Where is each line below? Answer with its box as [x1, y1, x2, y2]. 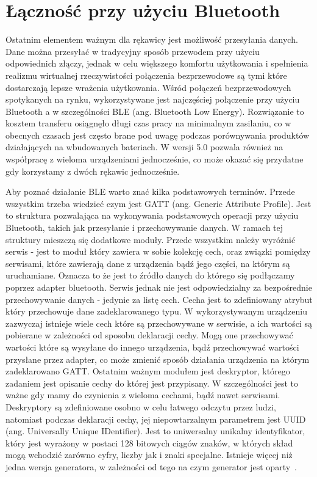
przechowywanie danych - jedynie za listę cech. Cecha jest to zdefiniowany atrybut [5, 293, 313, 305]
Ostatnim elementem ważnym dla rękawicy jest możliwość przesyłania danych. [5, 33, 298, 46]
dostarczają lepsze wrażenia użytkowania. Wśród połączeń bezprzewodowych [5, 81, 291, 93]
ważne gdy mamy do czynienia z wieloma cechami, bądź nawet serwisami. [5, 388, 280, 401]
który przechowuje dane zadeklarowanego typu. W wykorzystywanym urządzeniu [5, 305, 307, 318]
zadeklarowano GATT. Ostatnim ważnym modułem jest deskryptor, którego [5, 365, 290, 377]
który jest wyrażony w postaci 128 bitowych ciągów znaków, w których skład [5, 436, 293, 449]
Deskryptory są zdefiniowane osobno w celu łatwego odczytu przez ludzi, [5, 400, 276, 413]
